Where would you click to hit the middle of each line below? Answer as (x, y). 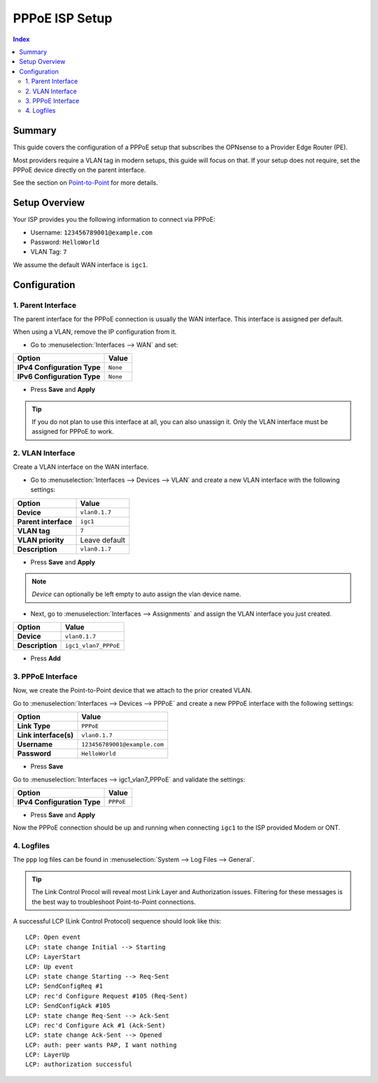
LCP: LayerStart (53, 957)
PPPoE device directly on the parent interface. (79, 170)
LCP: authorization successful (79, 1064)
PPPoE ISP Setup (63, 18)
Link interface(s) (45, 735)
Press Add (45, 658)
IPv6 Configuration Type (59, 376)
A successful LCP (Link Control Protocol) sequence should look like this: (117, 921)
